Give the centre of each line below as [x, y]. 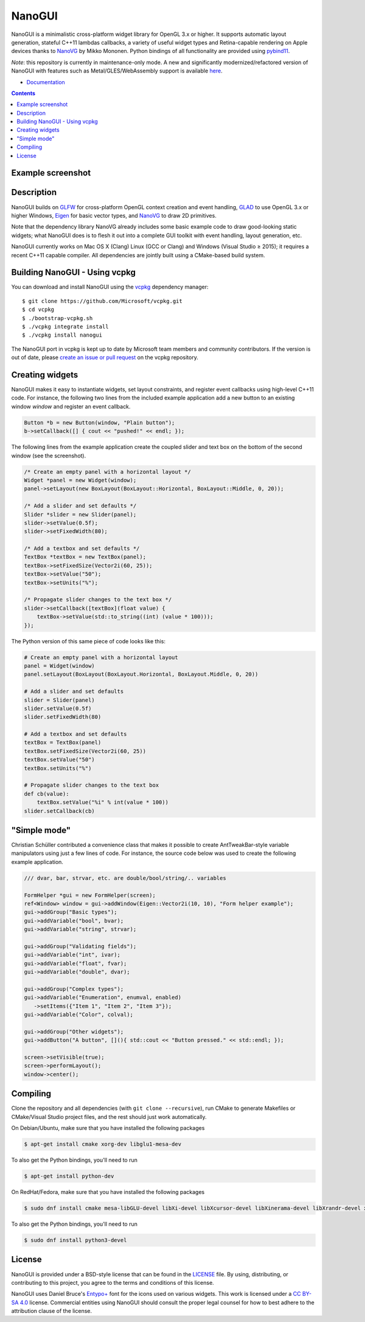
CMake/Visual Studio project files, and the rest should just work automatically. [109, 1117]
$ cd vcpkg [38, 310]
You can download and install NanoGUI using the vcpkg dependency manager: [110, 287]
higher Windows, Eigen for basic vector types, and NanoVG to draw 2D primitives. [114, 215]
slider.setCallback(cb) [60, 811]
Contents [23, 93]
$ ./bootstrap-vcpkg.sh [57, 318]
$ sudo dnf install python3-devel [75, 1240]
